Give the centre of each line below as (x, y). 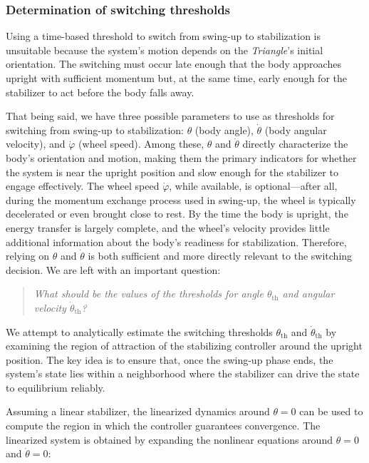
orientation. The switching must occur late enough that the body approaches (173, 64)
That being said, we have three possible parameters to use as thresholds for (170, 116)
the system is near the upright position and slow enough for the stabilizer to (172, 172)
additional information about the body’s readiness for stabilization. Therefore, (176, 241)
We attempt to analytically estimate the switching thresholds (139, 331)
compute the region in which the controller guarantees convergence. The (163, 426)
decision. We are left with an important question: (113, 269)
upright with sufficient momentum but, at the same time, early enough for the (176, 78)
